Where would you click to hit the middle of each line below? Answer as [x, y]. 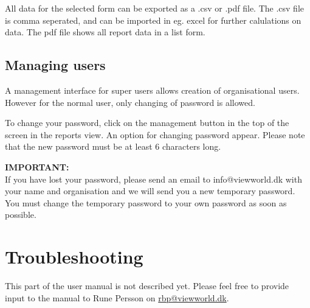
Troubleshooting [74, 257]
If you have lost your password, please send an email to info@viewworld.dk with [153, 179]
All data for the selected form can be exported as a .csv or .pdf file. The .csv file [154, 8]
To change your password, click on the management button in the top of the [147, 123]
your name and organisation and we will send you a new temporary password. [150, 191]
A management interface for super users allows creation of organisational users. [152, 90]
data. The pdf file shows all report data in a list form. [105, 32]
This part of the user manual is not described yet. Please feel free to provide [147, 286]
